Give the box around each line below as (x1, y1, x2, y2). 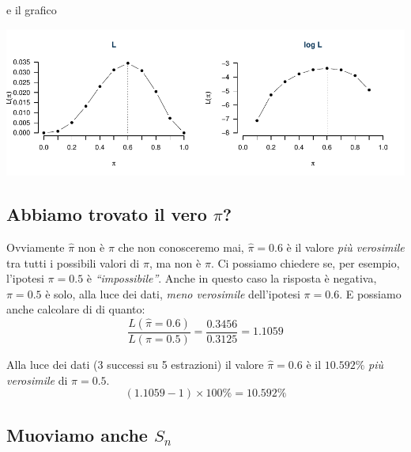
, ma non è (149, 254, 202, 271)
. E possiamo (339, 285, 402, 302)
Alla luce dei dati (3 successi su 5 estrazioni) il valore (6, 355, 264, 372)
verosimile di (6, 371, 68, 388)
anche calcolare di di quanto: (6, 301, 145, 317)
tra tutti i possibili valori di (6, 254, 140, 271)
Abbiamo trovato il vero (6, 202, 207, 226)
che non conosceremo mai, (118, 238, 244, 255)
